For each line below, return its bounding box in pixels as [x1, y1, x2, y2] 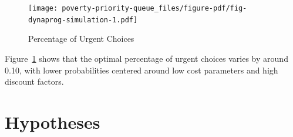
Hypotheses [5, 109, 100, 133]
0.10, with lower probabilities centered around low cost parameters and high [5, 64, 278, 76]
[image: [28, 4, 58, 12]
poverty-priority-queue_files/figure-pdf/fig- [62, 4, 247, 12]
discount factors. [5, 75, 64, 88]
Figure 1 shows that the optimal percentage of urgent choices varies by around [5, 52, 288, 64]
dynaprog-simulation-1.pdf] [28, 15, 138, 24]
